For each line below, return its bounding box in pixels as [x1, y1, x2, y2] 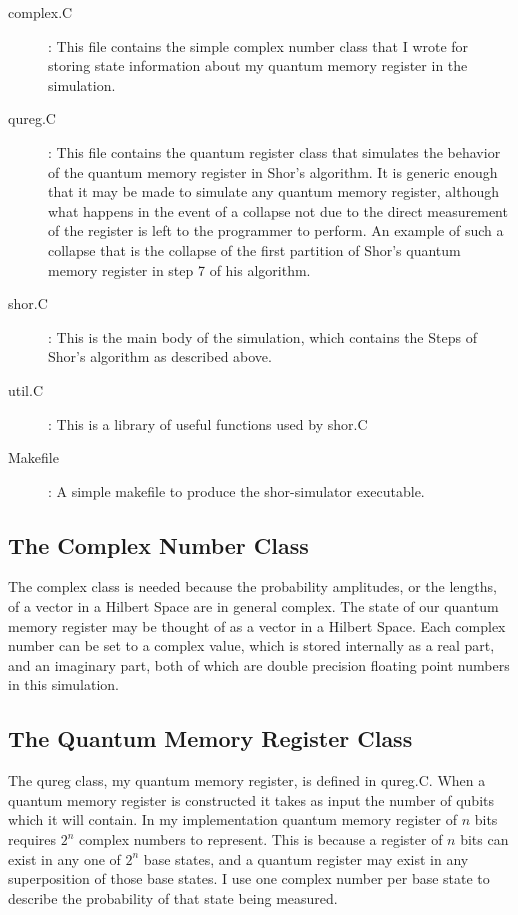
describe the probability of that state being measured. [8, 887, 338, 908]
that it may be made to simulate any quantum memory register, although [48, 181, 499, 202]
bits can [460, 829, 509, 850]
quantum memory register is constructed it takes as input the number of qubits [8, 789, 494, 810]
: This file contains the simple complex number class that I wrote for [48, 35, 469, 56]
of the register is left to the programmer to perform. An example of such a [48, 220, 504, 241]
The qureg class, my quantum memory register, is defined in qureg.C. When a [8, 770, 486, 791]
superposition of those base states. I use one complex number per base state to [8, 868, 490, 889]
